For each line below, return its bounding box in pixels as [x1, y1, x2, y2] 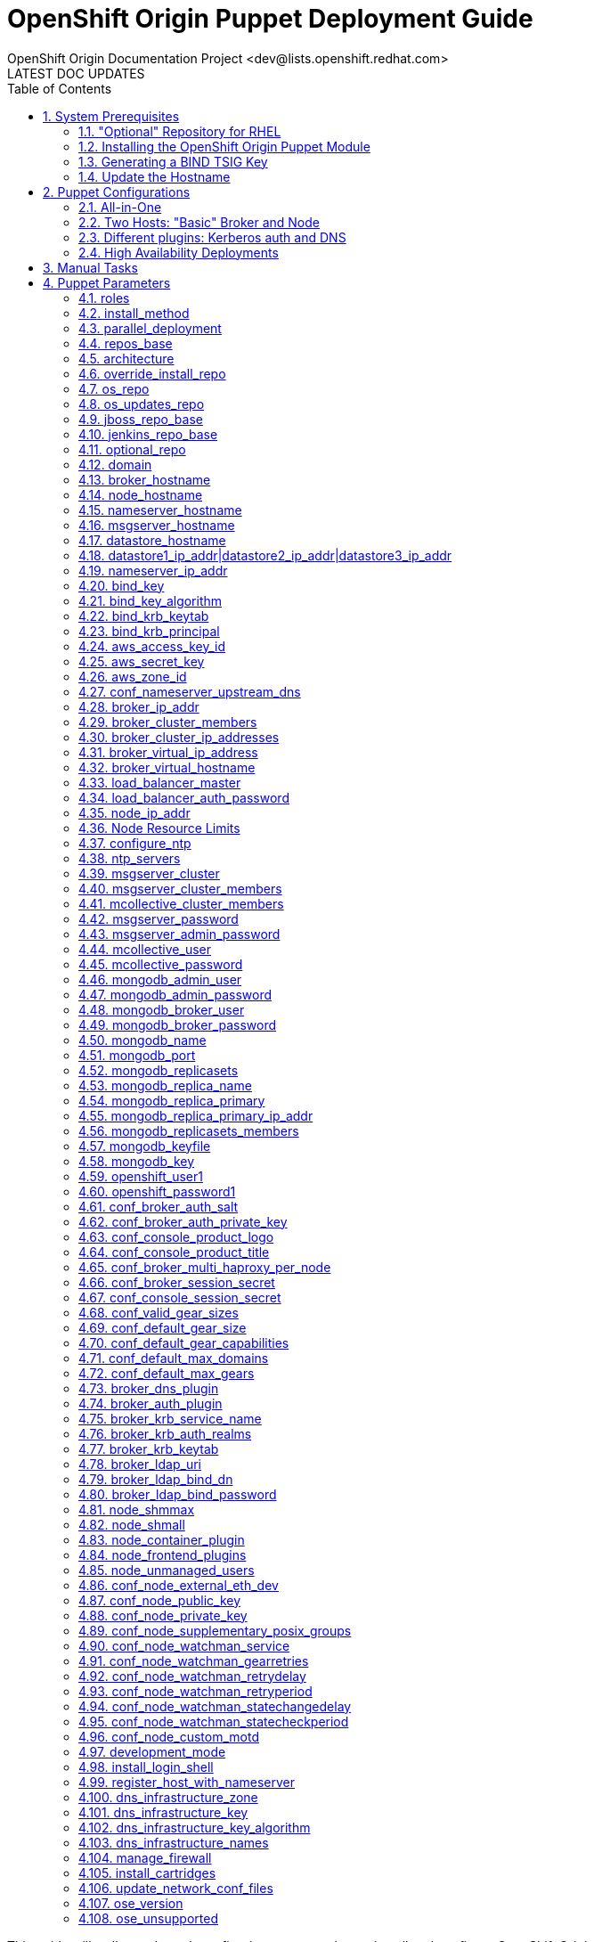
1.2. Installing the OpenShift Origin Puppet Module [78, 138, 370, 154]
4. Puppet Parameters [43, 274, 171, 290]
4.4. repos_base [78, 335, 173, 351]
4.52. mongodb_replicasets [78, 1062, 239, 1078]
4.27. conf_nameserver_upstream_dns [78, 683, 301, 699]
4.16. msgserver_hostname [78, 517, 235, 533]
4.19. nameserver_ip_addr [78, 562, 228, 578]
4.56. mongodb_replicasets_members [78, 1122, 299, 1138]
